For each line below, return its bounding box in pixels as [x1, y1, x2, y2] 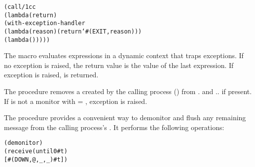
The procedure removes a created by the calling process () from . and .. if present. [4, 86, 252, 97]
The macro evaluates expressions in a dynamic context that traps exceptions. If [4, 50, 244, 61]
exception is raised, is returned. [4, 69, 99, 80]
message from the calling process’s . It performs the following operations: [4, 122, 224, 132]
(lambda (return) [4, 11, 57, 19]
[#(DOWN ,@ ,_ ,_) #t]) [4, 156, 68, 163]
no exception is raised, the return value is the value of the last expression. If [4, 60, 234, 70]
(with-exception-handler [4, 20, 85, 27]
